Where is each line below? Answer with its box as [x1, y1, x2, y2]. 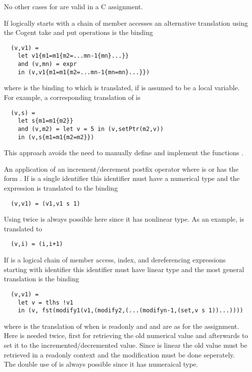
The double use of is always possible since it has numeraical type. [4, 359, 198, 369]
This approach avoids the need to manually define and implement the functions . [4, 147, 244, 158]
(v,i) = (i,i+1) [11, 241, 63, 248]
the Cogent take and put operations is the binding [4, 27, 153, 37]
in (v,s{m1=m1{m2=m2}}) [17, 133, 94, 141]
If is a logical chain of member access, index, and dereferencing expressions [4, 255, 226, 265]
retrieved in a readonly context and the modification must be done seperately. [4, 349, 235, 359]
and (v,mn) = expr [17, 61, 77, 68]
